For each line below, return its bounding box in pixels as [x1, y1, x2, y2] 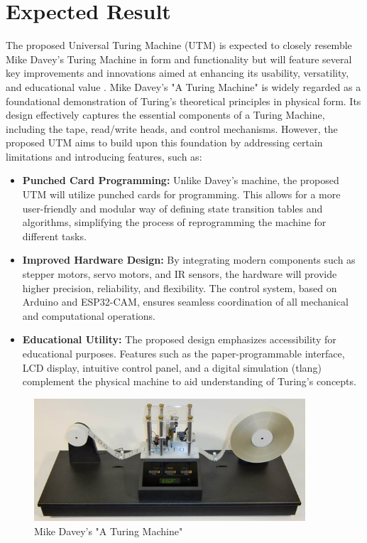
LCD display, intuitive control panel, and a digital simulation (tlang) [22, 360, 322, 375]
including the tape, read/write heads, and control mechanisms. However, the [6, 121, 338, 136]
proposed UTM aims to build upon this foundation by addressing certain [6, 135, 323, 150]
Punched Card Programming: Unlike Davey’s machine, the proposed [22, 173, 339, 188]
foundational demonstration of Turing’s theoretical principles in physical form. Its [6, 93, 361, 108]
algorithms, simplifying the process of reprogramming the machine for [22, 215, 327, 230]
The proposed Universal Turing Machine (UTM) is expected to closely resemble [6, 38, 352, 53]
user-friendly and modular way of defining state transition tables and [22, 200, 323, 215]
